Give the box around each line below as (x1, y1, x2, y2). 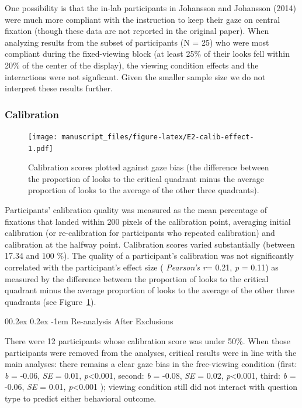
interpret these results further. (5, 82, 113, 94)
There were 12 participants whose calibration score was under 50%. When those (5, 335, 291, 347)
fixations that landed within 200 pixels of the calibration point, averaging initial (5, 215, 291, 227)
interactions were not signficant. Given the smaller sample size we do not (5, 70, 266, 83)
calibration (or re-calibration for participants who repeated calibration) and (5, 227, 275, 239)
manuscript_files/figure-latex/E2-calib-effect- (61, 132, 254, 141)
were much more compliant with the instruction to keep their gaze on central (5, 13, 280, 25)
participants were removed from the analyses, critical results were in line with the (5, 346, 297, 358)
